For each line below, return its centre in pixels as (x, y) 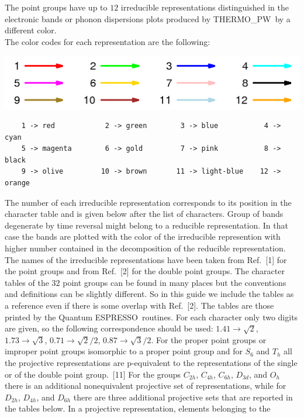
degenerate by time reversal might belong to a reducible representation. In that (146, 225)
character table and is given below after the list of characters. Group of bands (144, 214)
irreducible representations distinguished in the (205, 7)
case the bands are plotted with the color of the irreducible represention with (143, 236)
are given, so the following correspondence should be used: (109, 328)
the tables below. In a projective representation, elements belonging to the (138, 408)
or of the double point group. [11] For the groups (93, 374)
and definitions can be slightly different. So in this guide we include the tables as (149, 294)
